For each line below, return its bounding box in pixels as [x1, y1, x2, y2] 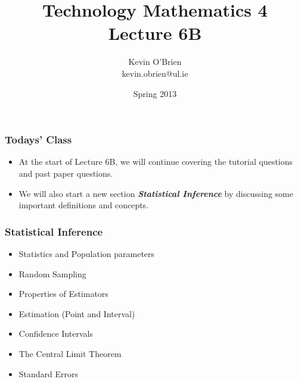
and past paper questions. [18, 167, 113, 179]
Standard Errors [18, 367, 79, 380]
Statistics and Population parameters [18, 247, 155, 259]
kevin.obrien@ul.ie [122, 67, 188, 79]
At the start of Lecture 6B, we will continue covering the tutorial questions [18, 155, 293, 168]
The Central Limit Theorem [18, 347, 122, 359]
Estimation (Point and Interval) [18, 307, 135, 320]
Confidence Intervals [18, 327, 93, 340]
